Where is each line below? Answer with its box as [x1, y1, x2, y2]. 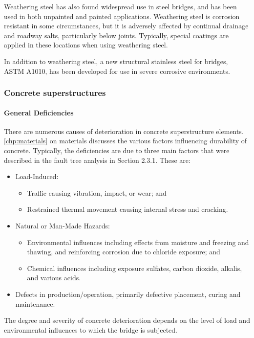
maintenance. [15, 298, 55, 309]
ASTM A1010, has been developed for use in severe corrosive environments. [4, 66, 230, 76]
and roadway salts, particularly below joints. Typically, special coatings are [4, 30, 229, 40]
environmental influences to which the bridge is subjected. [4, 324, 177, 335]
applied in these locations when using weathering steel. [4, 40, 168, 50]
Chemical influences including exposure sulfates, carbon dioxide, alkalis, [27, 263, 242, 273]
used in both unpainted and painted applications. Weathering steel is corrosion [4, 11, 240, 21]
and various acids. [27, 272, 81, 283]
